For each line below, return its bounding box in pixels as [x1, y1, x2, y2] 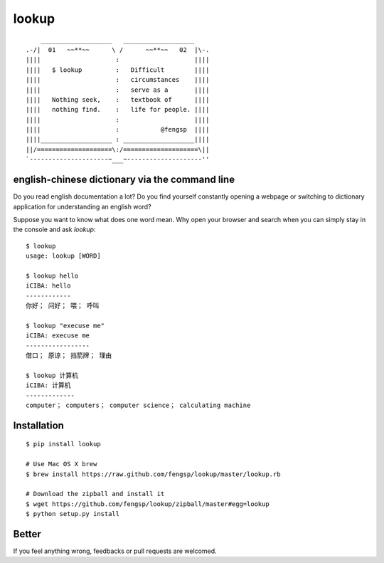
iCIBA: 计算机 [26, 382, 71, 389]
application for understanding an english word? [13, 202, 152, 211]
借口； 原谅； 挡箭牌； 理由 [26, 352, 112, 359]
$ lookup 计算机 [26, 371, 78, 379]
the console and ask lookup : [13, 225, 96, 234]
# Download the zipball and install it [26, 490, 165, 498]
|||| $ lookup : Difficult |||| [26, 65, 210, 74]
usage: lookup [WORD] [26, 252, 101, 260]
